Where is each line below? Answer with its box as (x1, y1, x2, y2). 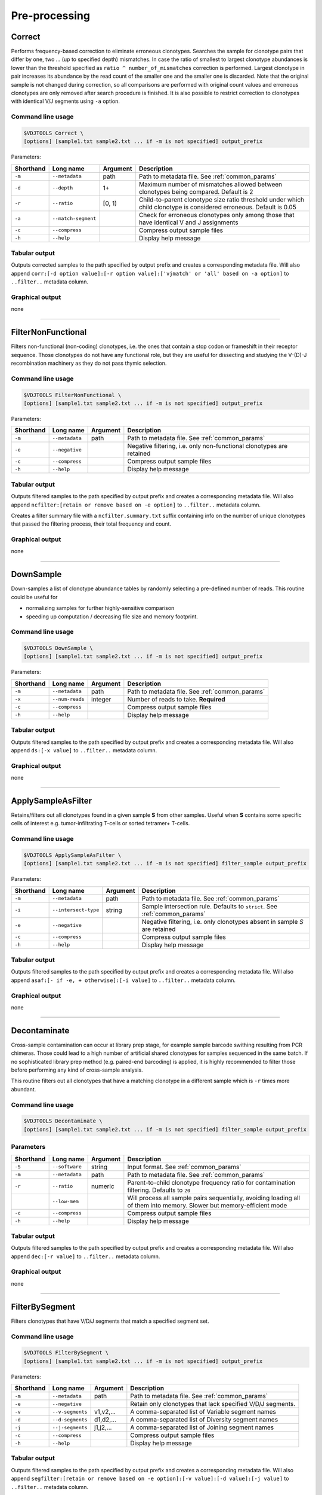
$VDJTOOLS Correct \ (23, 129, 83, 136)
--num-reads (52, 696, 85, 703)
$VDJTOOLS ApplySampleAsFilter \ (23, 852, 122, 858)
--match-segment (52, 215, 97, 222)
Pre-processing (11, 9, 91, 22)
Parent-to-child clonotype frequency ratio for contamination (127, 1178, 296, 1186)
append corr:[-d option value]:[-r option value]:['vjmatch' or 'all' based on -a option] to (11, 270, 289, 277)
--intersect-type (52, 907, 100, 913)
